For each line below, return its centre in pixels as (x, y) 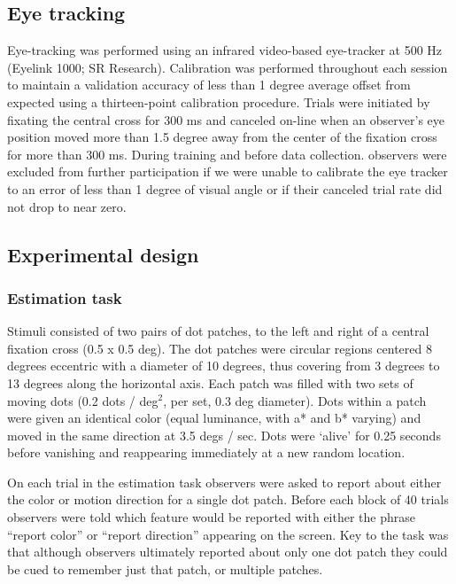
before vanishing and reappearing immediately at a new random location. (206, 452)
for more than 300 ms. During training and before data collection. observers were (227, 154)
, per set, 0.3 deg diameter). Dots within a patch (295, 400)
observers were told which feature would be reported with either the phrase (211, 517)
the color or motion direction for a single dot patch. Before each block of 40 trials (228, 499)
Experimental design (103, 254)
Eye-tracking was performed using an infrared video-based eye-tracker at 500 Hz (225, 50)
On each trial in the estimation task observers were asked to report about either (224, 482)
